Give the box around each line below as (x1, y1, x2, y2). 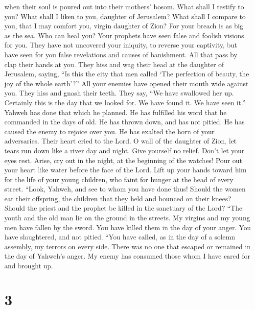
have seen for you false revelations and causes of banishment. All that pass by (4, 49, 237, 59)
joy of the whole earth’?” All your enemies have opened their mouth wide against (4, 78, 249, 88)
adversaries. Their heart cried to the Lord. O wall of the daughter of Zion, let (4, 136, 237, 146)
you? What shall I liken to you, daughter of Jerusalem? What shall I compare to (4, 11, 246, 21)
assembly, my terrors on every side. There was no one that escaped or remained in (4, 241, 251, 251)
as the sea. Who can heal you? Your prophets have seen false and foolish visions (4, 30, 244, 40)
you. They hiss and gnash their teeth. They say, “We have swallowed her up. (4, 88, 234, 98)
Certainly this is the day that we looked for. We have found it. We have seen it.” (4, 97, 246, 107)
